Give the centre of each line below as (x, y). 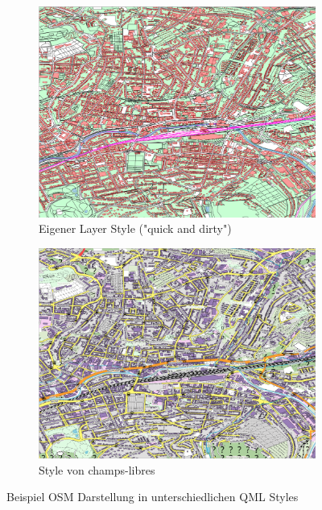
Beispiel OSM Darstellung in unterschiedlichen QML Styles (153, 497)
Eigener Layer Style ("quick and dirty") (135, 228)
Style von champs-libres (97, 469)
